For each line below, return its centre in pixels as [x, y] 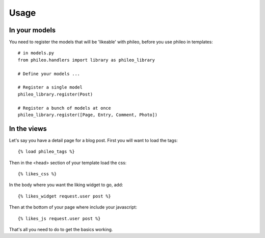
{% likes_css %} [37, 174]
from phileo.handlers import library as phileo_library [86, 60]
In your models [32, 30]
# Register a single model [50, 87]
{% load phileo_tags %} [46, 152]
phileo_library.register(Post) [55, 94]
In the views [28, 129]
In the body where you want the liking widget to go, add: [66, 185]
